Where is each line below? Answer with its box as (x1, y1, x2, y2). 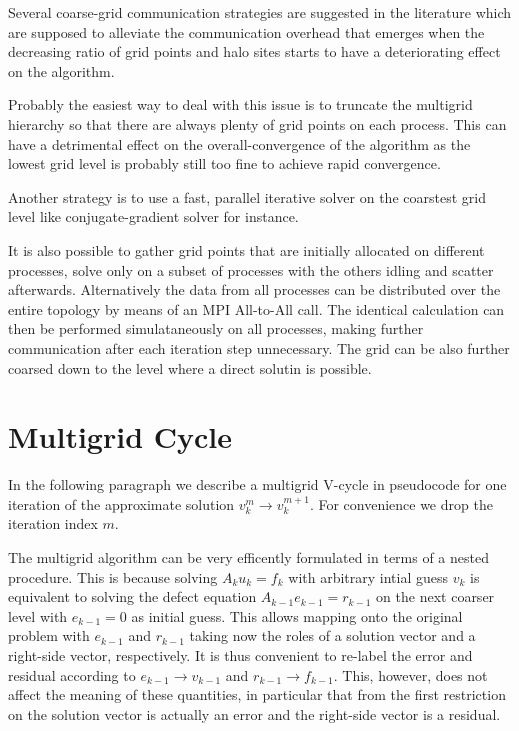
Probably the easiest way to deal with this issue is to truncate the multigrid (8, 94, 473, 115)
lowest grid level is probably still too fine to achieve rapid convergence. (8, 153, 441, 174)
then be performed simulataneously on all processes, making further (8, 318, 424, 339)
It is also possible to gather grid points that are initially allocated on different (8, 239, 485, 260)
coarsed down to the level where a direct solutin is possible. (8, 357, 372, 378)
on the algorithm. (8, 60, 115, 81)
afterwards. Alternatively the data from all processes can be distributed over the (8, 279, 501, 300)
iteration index (8, 513, 98, 534)
